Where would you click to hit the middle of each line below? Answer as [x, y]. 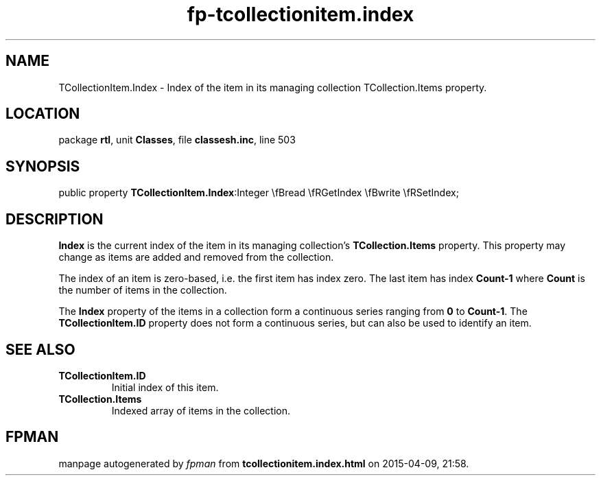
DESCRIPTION [55, 219]
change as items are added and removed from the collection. [196, 257]
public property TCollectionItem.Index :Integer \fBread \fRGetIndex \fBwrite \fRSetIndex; [259, 193]
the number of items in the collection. [143, 290]
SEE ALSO [40, 349]
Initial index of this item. [165, 387]
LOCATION [43, 114]
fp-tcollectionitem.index [300, 14]
